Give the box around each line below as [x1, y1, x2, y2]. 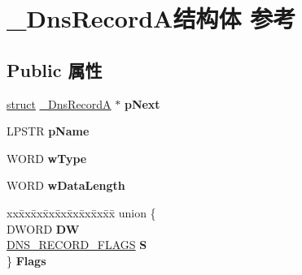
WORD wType [7, 149, 87, 166]
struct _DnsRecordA [7, 95, 112, 112]
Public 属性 [7, 57, 103, 82]
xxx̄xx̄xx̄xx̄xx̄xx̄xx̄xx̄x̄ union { [7, 204, 156, 221]
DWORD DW [7, 220, 80, 237]
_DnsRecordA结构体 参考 [7, 2, 296, 35]
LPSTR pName [7, 122, 90, 140]
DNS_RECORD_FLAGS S [7, 236, 147, 253]
